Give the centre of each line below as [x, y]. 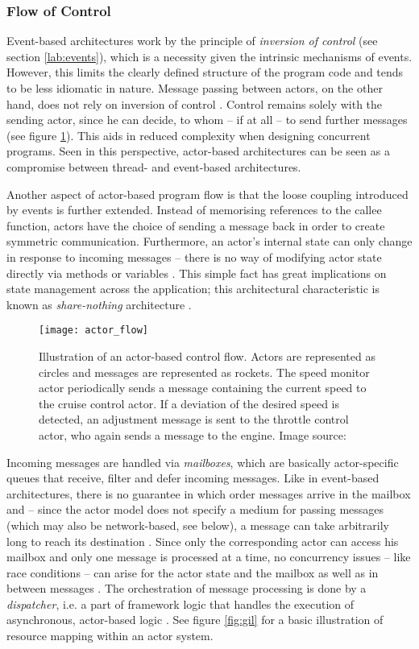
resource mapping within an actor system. [110, 636]
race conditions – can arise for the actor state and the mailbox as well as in [193, 572]
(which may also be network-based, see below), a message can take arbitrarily [198, 525]
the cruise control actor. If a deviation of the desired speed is [189, 403]
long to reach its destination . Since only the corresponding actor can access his [203, 541]
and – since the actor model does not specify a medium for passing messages [195, 509]
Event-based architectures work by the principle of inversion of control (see [192, 41]
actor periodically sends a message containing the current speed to [203, 388]
